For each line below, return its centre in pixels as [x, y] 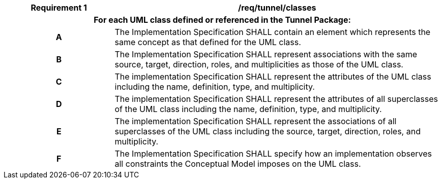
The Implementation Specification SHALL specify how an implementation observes [273, 154]
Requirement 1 [59, 8]
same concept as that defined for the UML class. [208, 42]
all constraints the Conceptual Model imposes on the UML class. [238, 164]
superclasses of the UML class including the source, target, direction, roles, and [268, 131]
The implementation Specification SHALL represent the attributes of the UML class [273, 77]
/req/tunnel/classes [277, 8]
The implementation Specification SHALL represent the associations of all [256, 121]
